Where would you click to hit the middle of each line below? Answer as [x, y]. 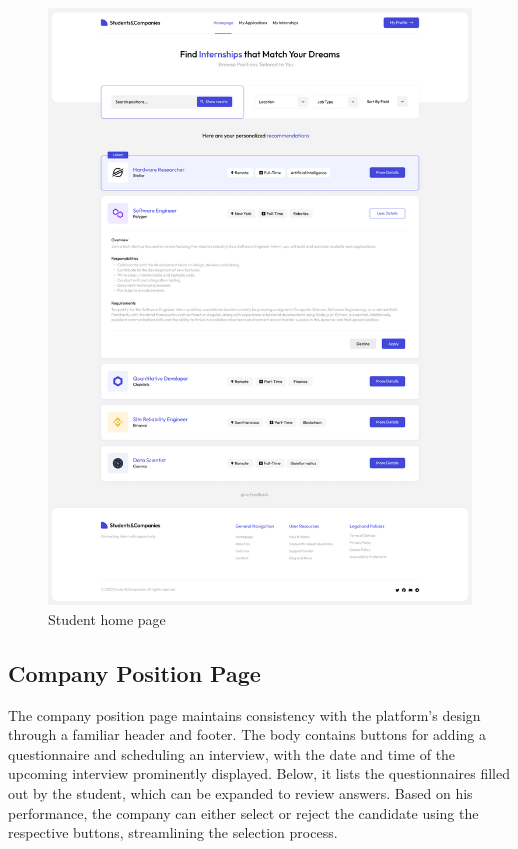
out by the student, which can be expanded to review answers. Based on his [240, 792]
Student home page [107, 618]
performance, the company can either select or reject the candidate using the [243, 812]
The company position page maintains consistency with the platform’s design [244, 714]
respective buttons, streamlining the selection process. [173, 832]
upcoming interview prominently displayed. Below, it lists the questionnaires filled [259, 773]
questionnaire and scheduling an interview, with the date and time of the [232, 753]
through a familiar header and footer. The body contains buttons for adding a [247, 734]
